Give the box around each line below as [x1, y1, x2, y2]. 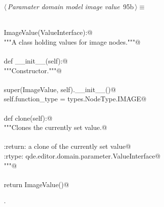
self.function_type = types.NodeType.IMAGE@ [4, 94, 147, 104]
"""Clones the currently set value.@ [4, 122, 107, 132]
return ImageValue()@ [4, 179, 69, 189]
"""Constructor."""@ [4, 65, 62, 75]
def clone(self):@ [4, 112, 53, 123]
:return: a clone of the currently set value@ [4, 141, 131, 151]
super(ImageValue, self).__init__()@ [4, 84, 116, 94]
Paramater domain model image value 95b [7, 1, 134, 11]
